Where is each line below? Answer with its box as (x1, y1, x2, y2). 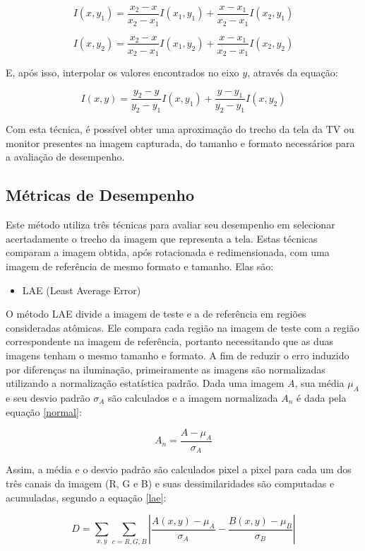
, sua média (294, 376, 345, 390)
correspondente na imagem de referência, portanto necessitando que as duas (6, 334, 334, 349)
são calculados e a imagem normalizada (108, 390, 278, 405)
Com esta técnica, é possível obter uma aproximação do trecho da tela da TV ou (6, 122, 354, 137)
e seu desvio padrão (6, 390, 90, 405)
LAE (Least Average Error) (22, 282, 141, 297)
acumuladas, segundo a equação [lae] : (6, 489, 167, 504)
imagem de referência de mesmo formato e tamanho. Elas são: (6, 259, 274, 274)
